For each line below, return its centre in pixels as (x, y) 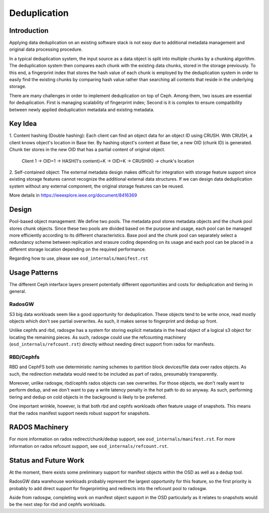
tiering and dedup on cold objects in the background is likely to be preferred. (88, 397)
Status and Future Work (47, 460)
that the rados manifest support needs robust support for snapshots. (80, 413)
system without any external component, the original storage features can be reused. (97, 186)
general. (18, 292)
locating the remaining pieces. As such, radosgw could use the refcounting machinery (98, 337)
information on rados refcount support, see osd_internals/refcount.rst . (89, 446)
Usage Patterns (34, 272)
